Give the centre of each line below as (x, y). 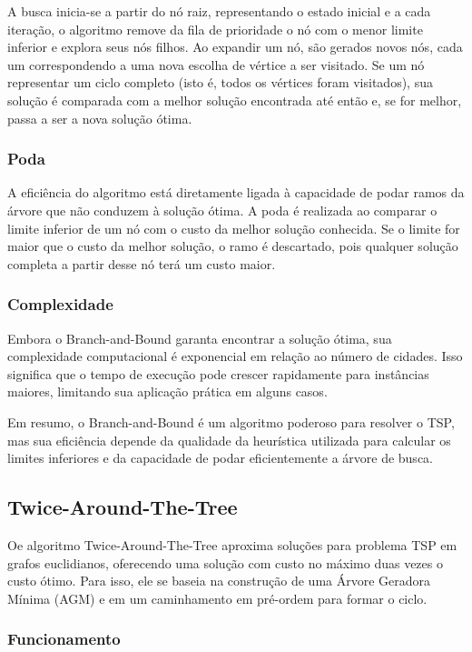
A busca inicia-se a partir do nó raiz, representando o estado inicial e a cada (219, 11)
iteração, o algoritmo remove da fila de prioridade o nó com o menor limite (215, 29)
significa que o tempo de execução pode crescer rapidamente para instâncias (218, 373)
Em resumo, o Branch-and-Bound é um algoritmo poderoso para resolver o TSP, (231, 421)
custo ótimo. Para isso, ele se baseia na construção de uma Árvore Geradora (219, 581)
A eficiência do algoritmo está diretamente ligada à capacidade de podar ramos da (236, 192)
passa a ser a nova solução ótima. (100, 118)
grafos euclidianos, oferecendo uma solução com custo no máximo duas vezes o (225, 562)
